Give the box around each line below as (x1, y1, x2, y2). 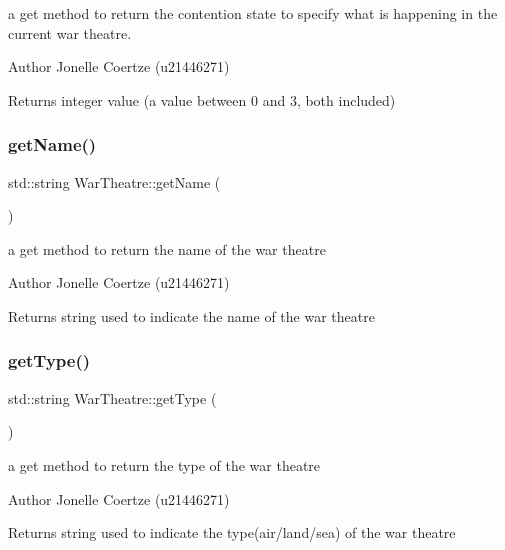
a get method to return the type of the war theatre (8, 454, 321, 475)
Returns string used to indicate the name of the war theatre (8, 305, 375, 326)
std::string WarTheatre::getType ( (8, 387, 217, 408)
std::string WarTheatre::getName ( (8, 171, 221, 192)
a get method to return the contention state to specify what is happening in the (8, 3, 498, 23)
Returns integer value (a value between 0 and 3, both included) (8, 89, 396, 110)
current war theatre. (8, 22, 132, 43)
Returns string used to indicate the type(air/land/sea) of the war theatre (8, 522, 456, 543)
